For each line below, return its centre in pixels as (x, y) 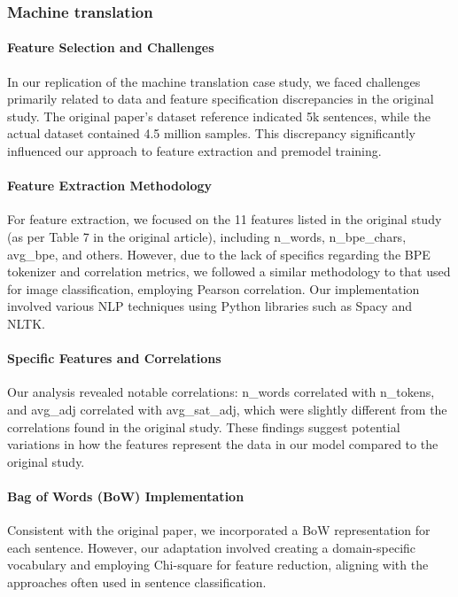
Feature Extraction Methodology (110, 186)
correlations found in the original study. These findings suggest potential (204, 426)
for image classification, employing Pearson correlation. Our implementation (213, 288)
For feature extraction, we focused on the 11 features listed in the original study (225, 219)
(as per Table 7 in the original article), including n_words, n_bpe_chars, (207, 236)
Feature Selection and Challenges (111, 47)
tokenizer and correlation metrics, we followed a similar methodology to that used (229, 271)
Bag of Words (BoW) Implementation (126, 496)
